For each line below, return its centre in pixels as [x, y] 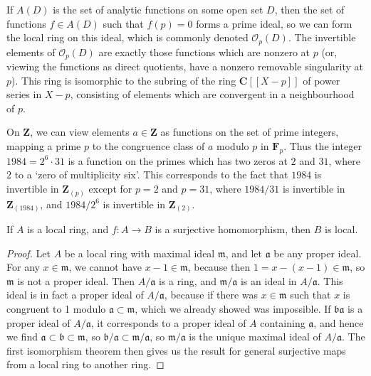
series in [24, 94]
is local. [341, 229]
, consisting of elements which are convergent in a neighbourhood [212, 94]
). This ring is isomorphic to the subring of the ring [124, 80]
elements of [31, 52]
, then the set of [309, 9]
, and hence [339, 322]
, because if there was [211, 295]
